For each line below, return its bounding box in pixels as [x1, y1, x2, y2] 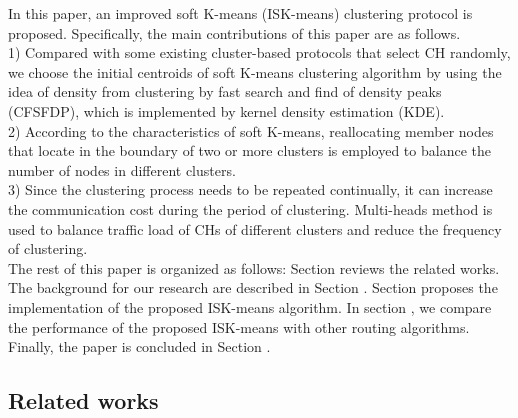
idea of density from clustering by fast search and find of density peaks [8, 81, 442, 102]
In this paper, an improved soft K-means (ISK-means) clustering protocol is [8, 3, 473, 23]
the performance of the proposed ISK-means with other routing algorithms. [8, 316, 470, 337]
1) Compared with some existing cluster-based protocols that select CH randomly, [8, 42, 511, 63]
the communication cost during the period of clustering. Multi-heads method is [8, 198, 493, 219]
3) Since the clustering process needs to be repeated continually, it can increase [8, 179, 493, 200]
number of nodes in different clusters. [8, 159, 236, 180]
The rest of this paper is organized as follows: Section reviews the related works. [8, 257, 500, 278]
